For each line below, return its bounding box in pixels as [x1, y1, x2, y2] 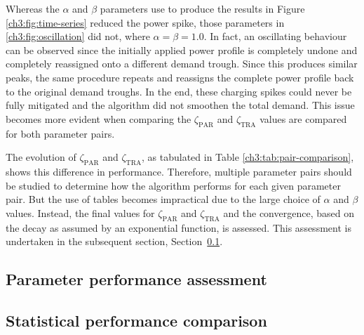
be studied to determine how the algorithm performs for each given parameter [6, 178, 341, 192]
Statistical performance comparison [6, 309, 267, 331]
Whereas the [6, 1, 60, 15]
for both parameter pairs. [6, 126, 115, 140]
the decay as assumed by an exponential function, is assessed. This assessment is [6, 220, 351, 235]
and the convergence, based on [223, 205, 354, 220]
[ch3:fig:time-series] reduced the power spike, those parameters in [6, 15, 285, 29]
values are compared [259, 111, 347, 126]
